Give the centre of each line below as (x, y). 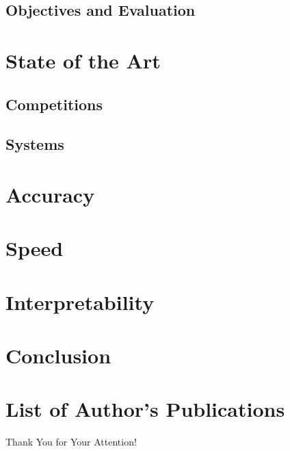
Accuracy (50, 194)
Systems (35, 144)
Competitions (54, 104)
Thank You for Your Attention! (71, 442)
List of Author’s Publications (145, 409)
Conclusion (58, 356)
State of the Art (83, 60)
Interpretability (80, 301)
